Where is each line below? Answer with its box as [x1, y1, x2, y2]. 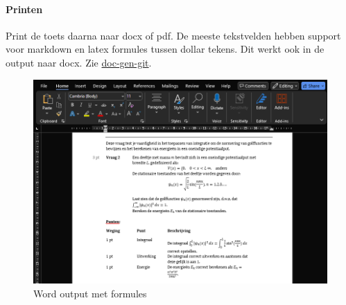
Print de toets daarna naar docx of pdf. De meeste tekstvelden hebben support [6, 28, 341, 42]
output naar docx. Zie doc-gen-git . [6, 55, 152, 69]
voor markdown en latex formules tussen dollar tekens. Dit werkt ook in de [6, 42, 325, 56]
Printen [6, 1, 43, 16]
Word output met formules [33, 286, 147, 300]
